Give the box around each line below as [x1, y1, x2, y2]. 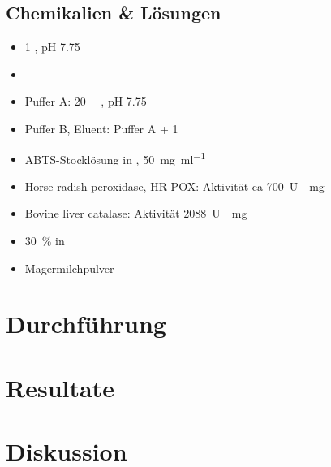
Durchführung [6, 307, 166, 340]
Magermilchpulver [24, 259, 114, 276]
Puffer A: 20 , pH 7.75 [24, 93, 147, 110]
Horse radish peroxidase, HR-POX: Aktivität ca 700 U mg [24, 177, 325, 194]
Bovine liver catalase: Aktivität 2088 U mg [24, 205, 247, 222]
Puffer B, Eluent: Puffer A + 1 [24, 119, 178, 136]
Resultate [6, 370, 114, 404]
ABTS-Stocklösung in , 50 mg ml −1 [24, 148, 206, 167]
